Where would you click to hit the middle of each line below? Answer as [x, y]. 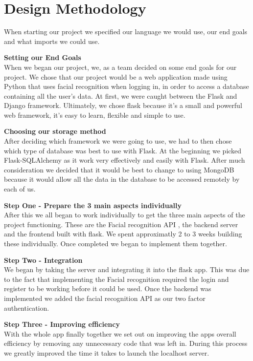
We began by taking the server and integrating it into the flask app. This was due [127, 269]
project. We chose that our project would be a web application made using [116, 76]
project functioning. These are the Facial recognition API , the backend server [121, 224]
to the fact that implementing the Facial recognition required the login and [116, 279]
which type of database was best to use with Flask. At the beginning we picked [123, 150]
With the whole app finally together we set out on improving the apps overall [120, 333]
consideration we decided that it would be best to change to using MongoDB [119, 169]
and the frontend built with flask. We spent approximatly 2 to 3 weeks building [123, 234]
